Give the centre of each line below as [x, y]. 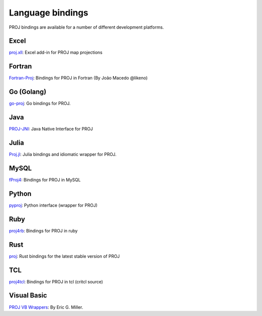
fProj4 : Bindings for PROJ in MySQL [45, 180]
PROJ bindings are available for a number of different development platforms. [87, 27]
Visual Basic [28, 295]
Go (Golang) [28, 92]
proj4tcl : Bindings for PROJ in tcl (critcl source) [56, 282]
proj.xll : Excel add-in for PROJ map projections [56, 52]
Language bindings [49, 13]
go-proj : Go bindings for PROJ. [40, 103]
